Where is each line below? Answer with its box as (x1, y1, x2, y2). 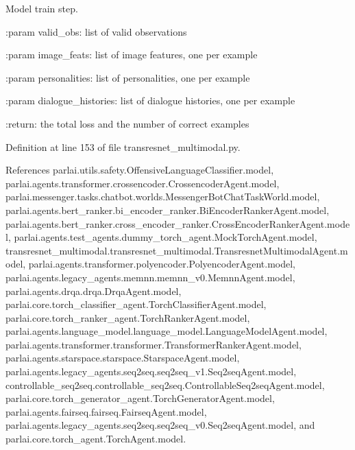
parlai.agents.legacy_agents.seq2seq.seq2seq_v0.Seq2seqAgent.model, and (5, 418, 315, 432)
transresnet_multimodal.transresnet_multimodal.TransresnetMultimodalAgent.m (5, 243, 348, 257)
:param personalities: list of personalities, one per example (5, 70, 250, 84)
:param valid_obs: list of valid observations (5, 24, 187, 38)
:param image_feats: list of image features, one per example (5, 47, 258, 62)
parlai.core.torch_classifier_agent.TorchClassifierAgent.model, (5, 297, 267, 311)
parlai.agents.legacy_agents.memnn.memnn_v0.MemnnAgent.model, (5, 270, 295, 284)
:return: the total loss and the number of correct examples (5, 116, 249, 130)
